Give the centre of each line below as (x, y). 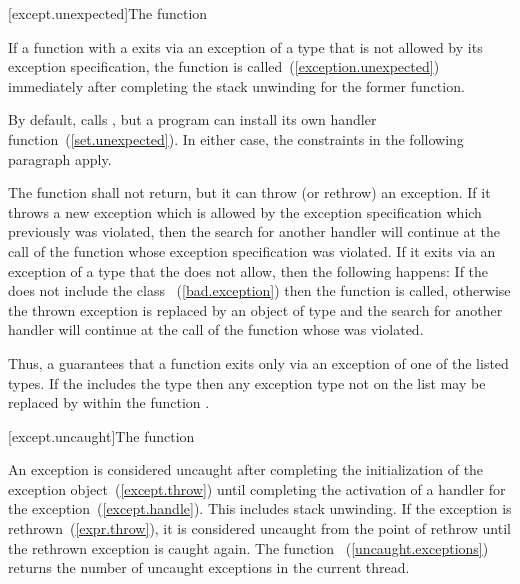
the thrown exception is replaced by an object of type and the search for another (255, 309)
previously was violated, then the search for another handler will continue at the (254, 231)
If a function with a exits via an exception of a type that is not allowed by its (245, 46)
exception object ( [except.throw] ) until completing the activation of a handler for (257, 488)
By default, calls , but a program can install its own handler (192, 119)
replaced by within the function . (109, 402)
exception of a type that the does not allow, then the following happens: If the (248, 270)
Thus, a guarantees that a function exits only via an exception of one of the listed (258, 362)
